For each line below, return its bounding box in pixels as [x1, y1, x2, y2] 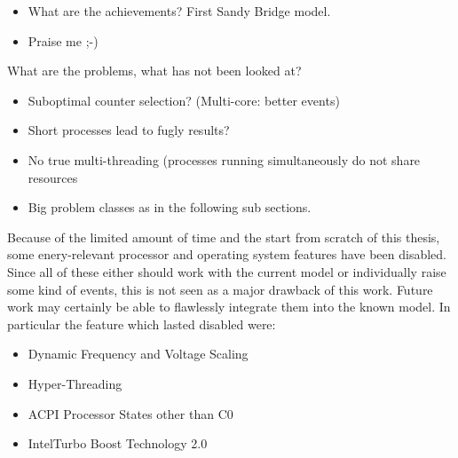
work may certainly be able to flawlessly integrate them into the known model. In [7, 297, 451, 316]
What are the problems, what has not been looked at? [7, 61, 302, 80]
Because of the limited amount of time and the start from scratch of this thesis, [7, 227, 440, 246]
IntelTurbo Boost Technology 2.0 [28, 434, 208, 453]
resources [28, 168, 78, 186]
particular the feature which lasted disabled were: [7, 314, 276, 333]
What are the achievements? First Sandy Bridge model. [28, 2, 331, 20]
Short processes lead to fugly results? [28, 121, 230, 139]
